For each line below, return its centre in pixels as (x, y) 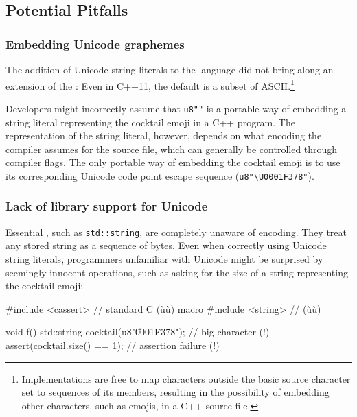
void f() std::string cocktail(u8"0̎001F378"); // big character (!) (138, 332)
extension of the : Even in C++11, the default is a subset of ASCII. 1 (150, 84)
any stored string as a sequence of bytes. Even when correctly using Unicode (166, 245)
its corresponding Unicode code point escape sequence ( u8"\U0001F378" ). (160, 175)
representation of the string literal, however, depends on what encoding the (164, 135)
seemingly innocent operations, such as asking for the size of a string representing (177, 272)
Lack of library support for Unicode (107, 206)
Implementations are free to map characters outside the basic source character (186, 378)
